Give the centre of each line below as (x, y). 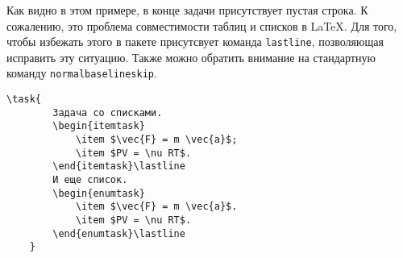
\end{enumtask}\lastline (119, 233)
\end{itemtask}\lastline (119, 166)
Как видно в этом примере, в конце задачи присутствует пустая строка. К (187, 10)
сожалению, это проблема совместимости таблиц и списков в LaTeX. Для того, (202, 25)
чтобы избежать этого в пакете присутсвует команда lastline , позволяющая (195, 42)
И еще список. (90, 180)
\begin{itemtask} (99, 126)
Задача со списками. (108, 112)
